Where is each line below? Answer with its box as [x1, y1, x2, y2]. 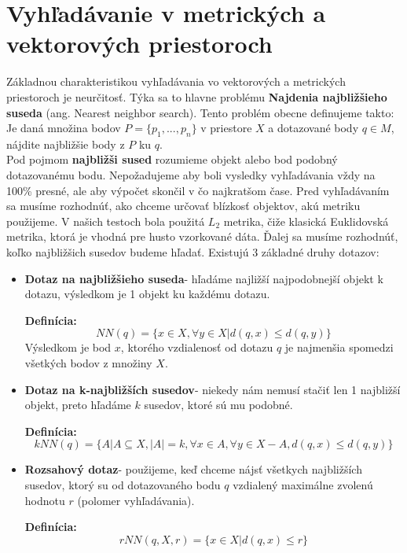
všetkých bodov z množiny [24, 355, 152, 371]
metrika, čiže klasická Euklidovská [223, 212, 389, 229]
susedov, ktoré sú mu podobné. [144, 396, 293, 413]
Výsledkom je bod [24, 339, 112, 356]
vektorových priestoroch [6, 28, 273, 60]
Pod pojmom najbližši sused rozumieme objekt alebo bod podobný [6, 151, 338, 168]
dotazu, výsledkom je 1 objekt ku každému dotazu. [24, 286, 270, 302]
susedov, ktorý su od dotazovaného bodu [24, 476, 221, 492]
